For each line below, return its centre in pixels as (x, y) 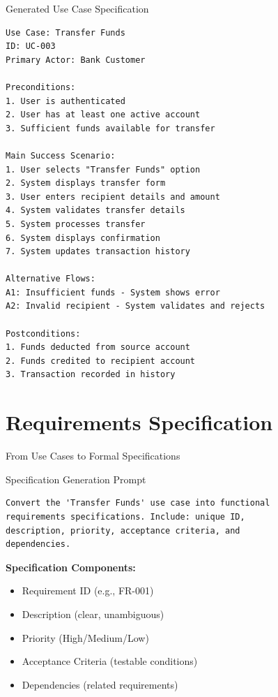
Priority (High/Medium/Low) (85, 637)
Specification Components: (71, 567)
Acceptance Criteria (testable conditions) (110, 661)
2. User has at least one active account (103, 115)
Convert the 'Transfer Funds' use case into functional (138, 503)
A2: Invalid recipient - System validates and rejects (136, 306)
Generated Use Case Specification (77, 8)
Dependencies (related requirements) (100, 684)
